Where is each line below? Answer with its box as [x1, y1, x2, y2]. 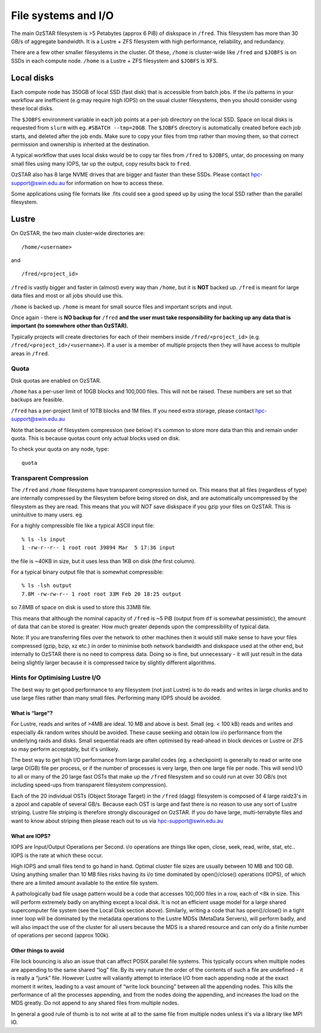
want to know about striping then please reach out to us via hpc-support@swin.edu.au [11, 817, 224, 824]
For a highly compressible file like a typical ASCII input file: [11, 522, 155, 529]
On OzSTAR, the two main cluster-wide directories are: [11, 229, 145, 237]
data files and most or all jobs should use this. [11, 292, 124, 300]
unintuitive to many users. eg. [11, 511, 84, 518]
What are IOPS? [11, 832, 51, 839]
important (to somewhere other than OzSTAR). [11, 322, 129, 329]
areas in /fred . [11, 349, 50, 357]
